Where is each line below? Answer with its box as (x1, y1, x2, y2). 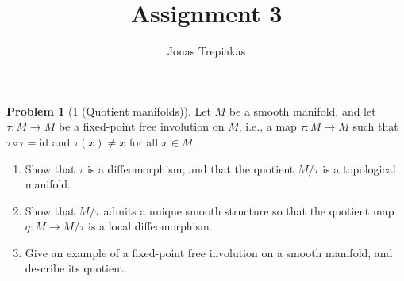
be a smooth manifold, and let (229, 102, 376, 119)
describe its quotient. (25, 260, 127, 276)
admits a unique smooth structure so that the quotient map (103, 202, 394, 218)
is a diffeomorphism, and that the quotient (87, 160, 294, 177)
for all (129, 133, 159, 150)
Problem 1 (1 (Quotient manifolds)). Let (6, 102, 211, 119)
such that (352, 118, 398, 135)
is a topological (322, 160, 396, 177)
